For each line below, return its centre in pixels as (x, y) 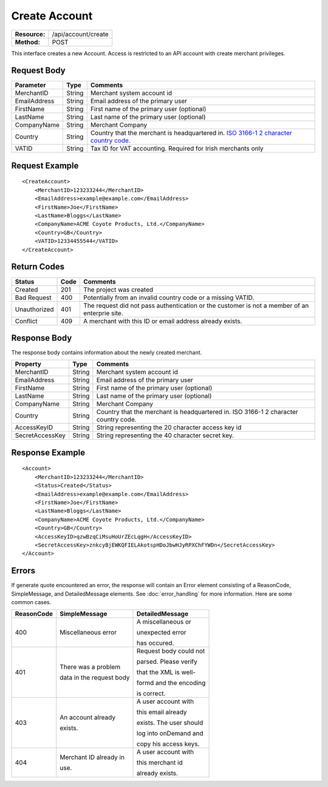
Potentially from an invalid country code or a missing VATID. (169, 298)
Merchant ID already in (92, 757)
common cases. (31, 602)
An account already (87, 718)
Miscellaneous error (88, 633)
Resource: (30, 34)
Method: (28, 42)
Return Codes (38, 267)
